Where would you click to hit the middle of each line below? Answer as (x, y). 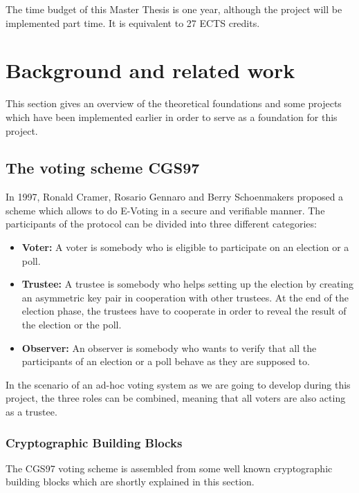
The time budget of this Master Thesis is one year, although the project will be (174, 9)
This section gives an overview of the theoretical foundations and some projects (174, 103)
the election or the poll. (72, 325)
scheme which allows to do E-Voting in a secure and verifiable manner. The (165, 210)
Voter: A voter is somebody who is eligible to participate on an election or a (185, 247)
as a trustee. (31, 412)
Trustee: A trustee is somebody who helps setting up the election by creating (188, 284)
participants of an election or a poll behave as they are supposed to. (166, 361)
